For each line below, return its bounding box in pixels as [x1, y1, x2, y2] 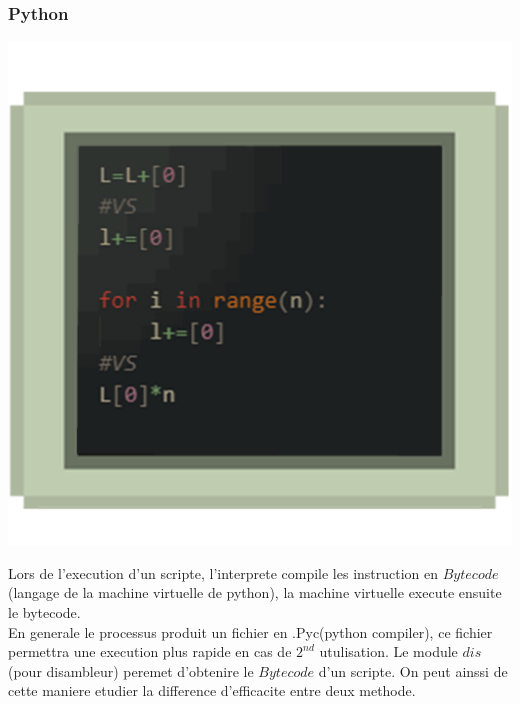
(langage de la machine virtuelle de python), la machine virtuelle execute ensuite [8, 582, 502, 603]
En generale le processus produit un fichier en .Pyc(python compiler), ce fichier [8, 621, 493, 642]
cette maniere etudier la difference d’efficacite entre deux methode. [8, 680, 416, 701]
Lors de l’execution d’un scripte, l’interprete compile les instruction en [8, 562, 439, 583]
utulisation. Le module [319, 641, 458, 662]
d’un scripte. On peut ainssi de [318, 660, 508, 681]
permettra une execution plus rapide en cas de [8, 641, 292, 662]
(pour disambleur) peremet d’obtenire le [8, 660, 254, 681]
